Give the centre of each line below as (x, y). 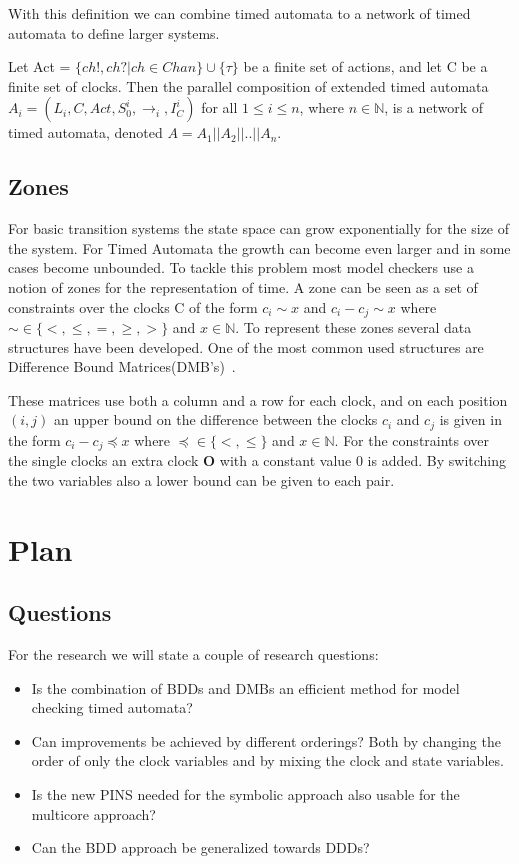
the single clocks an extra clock (103, 460)
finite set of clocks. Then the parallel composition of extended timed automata (248, 85)
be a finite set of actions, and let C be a (365, 66)
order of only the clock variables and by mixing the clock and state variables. (267, 760)
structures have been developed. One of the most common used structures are (246, 346)
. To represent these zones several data (353, 327)
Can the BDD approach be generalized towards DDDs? (200, 847)
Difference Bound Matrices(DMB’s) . (122, 366)
